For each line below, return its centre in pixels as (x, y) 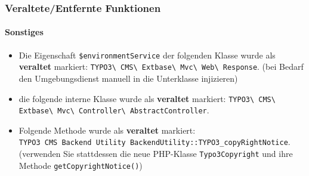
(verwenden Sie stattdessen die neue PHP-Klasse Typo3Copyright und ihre (156, 154)
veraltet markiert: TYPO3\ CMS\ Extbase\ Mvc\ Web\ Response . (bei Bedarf (161, 67)
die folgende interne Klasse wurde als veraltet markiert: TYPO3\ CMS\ (147, 98)
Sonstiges (24, 32)
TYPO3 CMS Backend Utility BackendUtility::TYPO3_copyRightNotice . (154, 142)
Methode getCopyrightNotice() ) (81, 165)
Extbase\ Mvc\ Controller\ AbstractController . (114, 110)
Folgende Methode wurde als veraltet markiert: (107, 130)
